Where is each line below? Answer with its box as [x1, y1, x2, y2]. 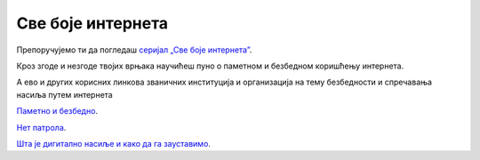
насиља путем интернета [16, 89, 113, 100]
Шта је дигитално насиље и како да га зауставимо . [16, 138, 211, 148]
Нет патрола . [16, 122, 67, 132]
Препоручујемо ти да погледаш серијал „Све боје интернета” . [16, 44, 252, 55]
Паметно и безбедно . [16, 106, 98, 116]
